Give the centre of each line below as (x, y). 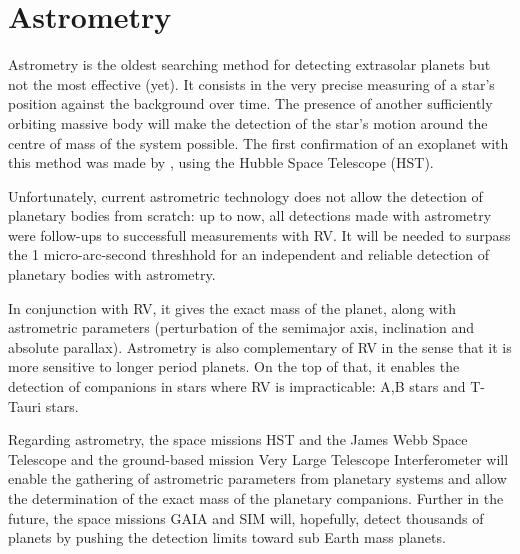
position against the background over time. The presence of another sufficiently (250, 103)
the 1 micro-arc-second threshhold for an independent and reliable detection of (249, 254)
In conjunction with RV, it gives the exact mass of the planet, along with (232, 307)
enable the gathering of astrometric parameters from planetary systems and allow (257, 478)
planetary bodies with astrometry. (112, 274)
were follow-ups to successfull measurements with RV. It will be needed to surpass (259, 234)
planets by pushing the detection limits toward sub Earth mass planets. (227, 537)
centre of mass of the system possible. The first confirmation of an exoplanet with (258, 142)
